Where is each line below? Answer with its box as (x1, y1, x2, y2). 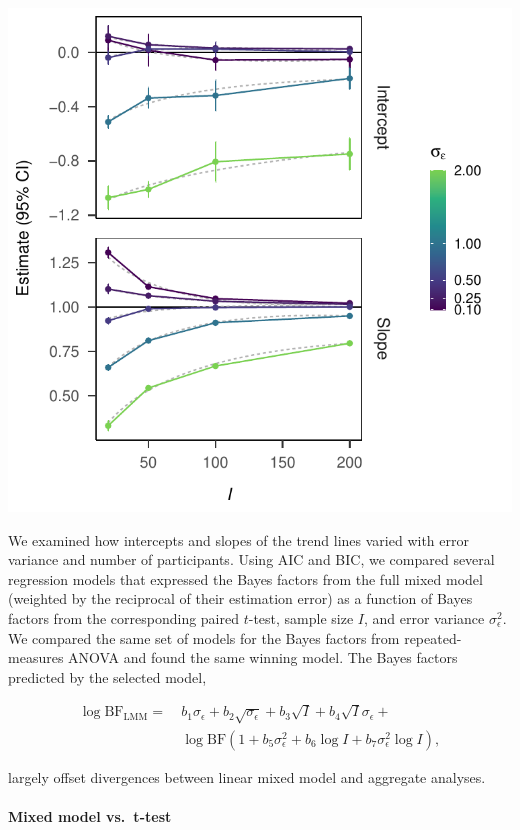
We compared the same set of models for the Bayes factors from (8, 627, 400, 648)
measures (8, 647, 64, 668)
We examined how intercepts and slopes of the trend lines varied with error (8, 529, 469, 550)
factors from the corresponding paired (8, 607, 239, 628)
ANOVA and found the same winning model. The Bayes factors (68, 647, 458, 668)
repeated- (404, 627, 462, 648)
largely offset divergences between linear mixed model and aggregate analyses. (8, 766, 486, 787)
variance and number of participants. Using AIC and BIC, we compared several (8, 549, 495, 570)
